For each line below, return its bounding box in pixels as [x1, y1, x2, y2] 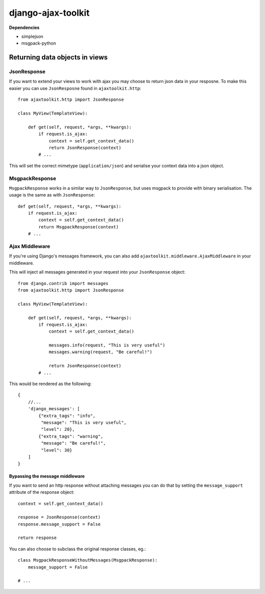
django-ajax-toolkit [9, 7, 90, 18]
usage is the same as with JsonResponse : [9, 192, 95, 198]
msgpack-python [21, 40, 56, 46]
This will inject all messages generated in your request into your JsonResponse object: [9, 269, 185, 275]
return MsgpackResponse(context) [38, 224, 119, 229]
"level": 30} [41, 447, 73, 453]
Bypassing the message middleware [9, 473, 85, 479]
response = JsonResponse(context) [18, 514, 101, 520]
